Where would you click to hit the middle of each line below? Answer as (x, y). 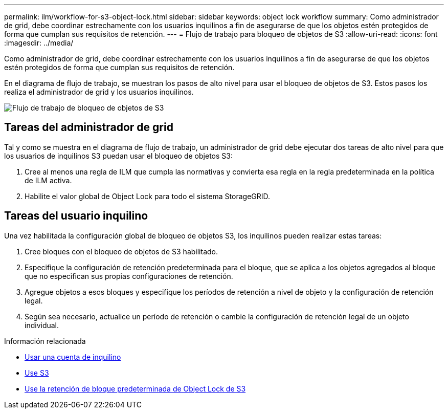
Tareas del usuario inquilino (76, 216)
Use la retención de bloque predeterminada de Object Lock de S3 (135, 388)
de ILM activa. (48, 180)
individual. (42, 325)
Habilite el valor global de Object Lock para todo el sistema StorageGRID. (148, 196)
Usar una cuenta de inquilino (73, 357)
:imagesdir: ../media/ (39, 43)
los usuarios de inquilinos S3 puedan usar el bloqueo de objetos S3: (118, 156)
